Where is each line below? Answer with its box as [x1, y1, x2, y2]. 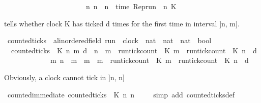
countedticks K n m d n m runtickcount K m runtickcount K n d [11, 45, 257, 55]
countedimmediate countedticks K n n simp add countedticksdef [7, 89, 235, 99]
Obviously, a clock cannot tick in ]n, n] [4, 72, 125, 82]
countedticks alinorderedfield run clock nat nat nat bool [7, 35, 212, 46]
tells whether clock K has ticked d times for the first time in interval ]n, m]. [4, 18, 240, 28]
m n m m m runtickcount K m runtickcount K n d [50, 55, 249, 65]
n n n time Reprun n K [85, 1, 177, 11]
